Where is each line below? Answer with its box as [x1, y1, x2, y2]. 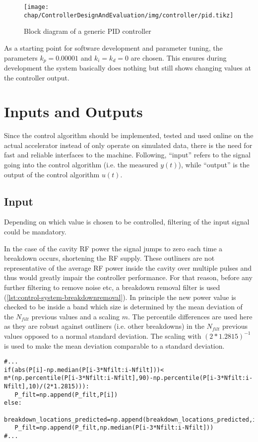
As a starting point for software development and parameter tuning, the [4, 42, 223, 53]
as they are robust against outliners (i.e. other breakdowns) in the [4, 321, 204, 331]
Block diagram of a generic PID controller [24, 26, 151, 36]
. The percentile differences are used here [128, 311, 253, 321]
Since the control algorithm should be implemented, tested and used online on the [4, 130, 254, 141]
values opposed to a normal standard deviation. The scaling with [4, 330, 201, 341]
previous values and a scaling [31, 311, 120, 321]
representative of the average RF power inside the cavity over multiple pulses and [4, 262, 252, 273]
